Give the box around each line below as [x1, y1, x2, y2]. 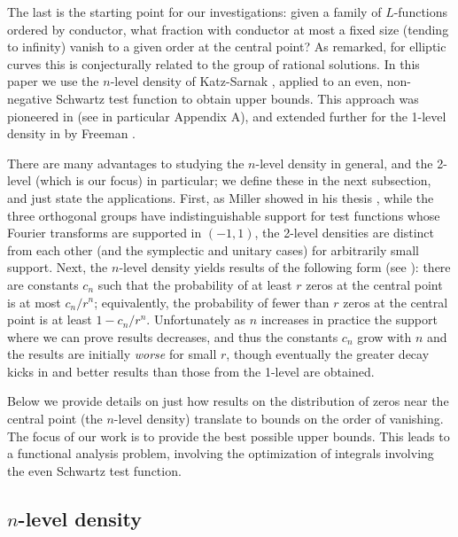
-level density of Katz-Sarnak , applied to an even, [110, 72, 383, 90]
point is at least [7, 310, 92, 329]
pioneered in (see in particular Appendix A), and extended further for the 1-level [7, 106, 446, 125]
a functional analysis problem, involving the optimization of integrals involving [7, 444, 434, 463]
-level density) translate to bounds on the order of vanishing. [113, 409, 444, 428]
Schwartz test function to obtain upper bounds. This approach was [56, 89, 419, 107]
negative [7, 89, 52, 107]
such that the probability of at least [97, 275, 292, 293]
